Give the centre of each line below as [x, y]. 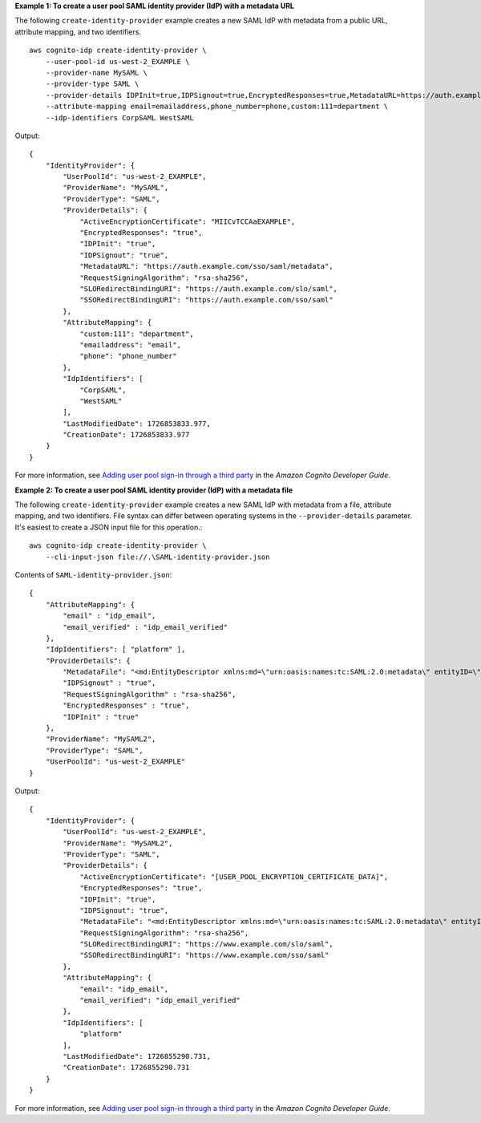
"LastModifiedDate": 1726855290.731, [137, 1056]
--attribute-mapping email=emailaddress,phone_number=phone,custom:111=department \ [217, 107]
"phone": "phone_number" [129, 356]
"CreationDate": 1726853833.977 [126, 435]
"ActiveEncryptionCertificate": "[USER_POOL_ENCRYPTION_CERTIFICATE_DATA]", [234, 877]
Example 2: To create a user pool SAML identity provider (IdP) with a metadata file [154, 490]
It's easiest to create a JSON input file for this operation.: [109, 527]
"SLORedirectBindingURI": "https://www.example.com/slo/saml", [206, 944]
